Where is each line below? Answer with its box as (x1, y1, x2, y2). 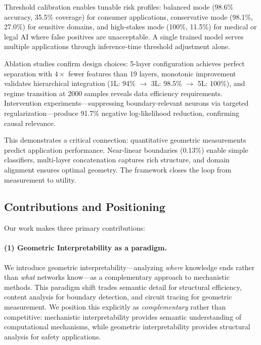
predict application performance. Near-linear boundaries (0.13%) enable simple (4, 144, 248, 155)
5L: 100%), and (197, 78, 245, 89)
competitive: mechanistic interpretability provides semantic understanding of (4, 311, 242, 322)
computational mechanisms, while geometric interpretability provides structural (4, 321, 250, 332)
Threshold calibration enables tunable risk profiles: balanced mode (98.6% (4, 2, 234, 12)
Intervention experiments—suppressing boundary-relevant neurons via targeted (4, 98, 249, 108)
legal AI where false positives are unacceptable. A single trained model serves (4, 31, 244, 41)
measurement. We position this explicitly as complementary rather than (4, 301, 226, 312)
